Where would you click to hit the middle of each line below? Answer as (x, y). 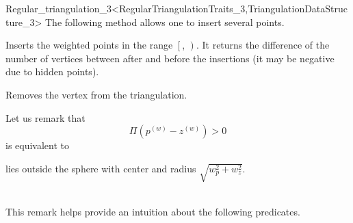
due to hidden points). (52, 71)
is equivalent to (38, 145)
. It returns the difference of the (263, 45)
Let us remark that (45, 117)
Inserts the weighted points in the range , (95, 45)
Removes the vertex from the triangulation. (96, 94)
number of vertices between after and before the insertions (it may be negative (170, 58)
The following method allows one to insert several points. (165, 22)
